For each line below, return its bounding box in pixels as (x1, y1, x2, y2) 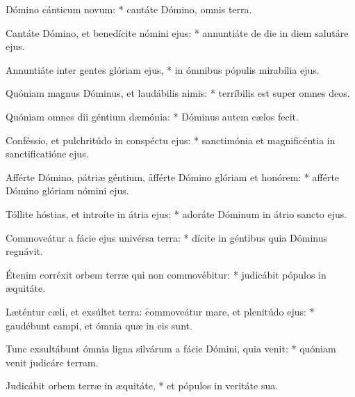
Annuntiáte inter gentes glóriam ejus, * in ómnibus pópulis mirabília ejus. (6, 62, 320, 77)
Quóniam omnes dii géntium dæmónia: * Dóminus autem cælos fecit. (6, 109, 299, 123)
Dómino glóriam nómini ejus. (6, 183, 129, 198)
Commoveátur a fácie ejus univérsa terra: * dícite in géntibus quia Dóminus (6, 230, 328, 244)
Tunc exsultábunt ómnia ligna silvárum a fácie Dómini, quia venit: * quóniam (6, 341, 336, 356)
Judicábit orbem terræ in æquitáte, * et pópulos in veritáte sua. (6, 378, 279, 393)
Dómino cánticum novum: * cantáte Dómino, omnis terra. (6, 2, 252, 16)
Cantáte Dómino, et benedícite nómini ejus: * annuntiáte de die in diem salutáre (6, 25, 349, 40)
